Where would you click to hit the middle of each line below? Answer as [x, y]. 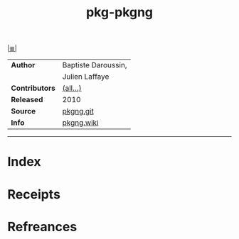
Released [27, 100]
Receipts [34, 194]
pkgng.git [78, 111]
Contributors [33, 88]
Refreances [42, 227]
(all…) [72, 88]
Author [23, 65]
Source [23, 111]
